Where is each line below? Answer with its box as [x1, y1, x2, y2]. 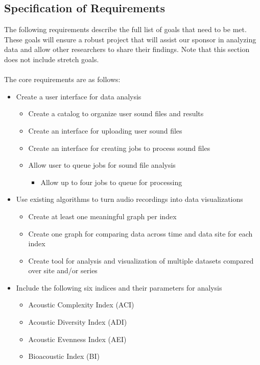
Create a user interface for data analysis [16, 91, 141, 101]
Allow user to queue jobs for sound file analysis [28, 160, 176, 170]
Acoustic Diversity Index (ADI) [28, 317, 127, 327]
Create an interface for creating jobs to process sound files [28, 142, 210, 153]
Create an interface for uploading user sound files [28, 125, 182, 136]
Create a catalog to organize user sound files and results [28, 108, 204, 119]
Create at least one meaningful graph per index [28, 211, 177, 221]
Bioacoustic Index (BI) [28, 351, 100, 361]
